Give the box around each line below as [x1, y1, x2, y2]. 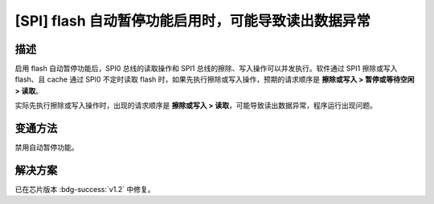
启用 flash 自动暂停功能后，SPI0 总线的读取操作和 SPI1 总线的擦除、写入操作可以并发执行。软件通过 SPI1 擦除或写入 [14, 64, 398, 74]
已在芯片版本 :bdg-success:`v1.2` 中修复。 [14, 185, 155, 194]
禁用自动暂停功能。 [14, 142, 79, 152]
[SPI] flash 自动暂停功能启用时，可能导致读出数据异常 [14, 12, 371, 30]
